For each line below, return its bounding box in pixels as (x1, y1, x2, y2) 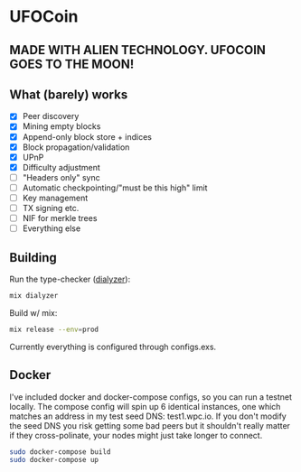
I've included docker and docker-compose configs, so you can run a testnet (9, 391, 292, 403)
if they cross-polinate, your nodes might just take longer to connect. (9, 430, 263, 440)
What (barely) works (9, 87, 128, 102)
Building (9, 250, 57, 265)
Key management (22, 192, 89, 203)
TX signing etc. (22, 202, 80, 213)
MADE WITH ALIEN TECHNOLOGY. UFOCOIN (9, 42, 267, 58)
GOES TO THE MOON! (9, 56, 135, 71)
